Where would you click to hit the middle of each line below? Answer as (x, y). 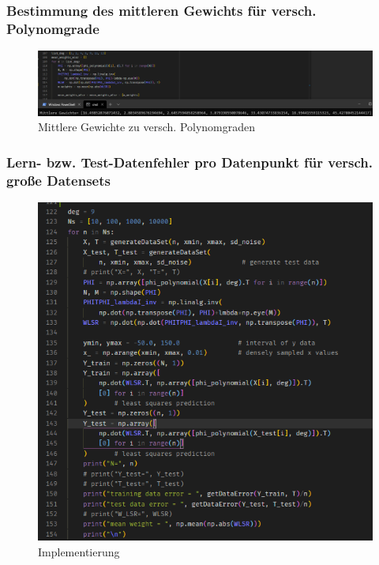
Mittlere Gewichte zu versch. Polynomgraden (147, 127)
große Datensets (58, 180)
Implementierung (79, 551)
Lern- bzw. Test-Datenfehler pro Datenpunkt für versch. (189, 162)
